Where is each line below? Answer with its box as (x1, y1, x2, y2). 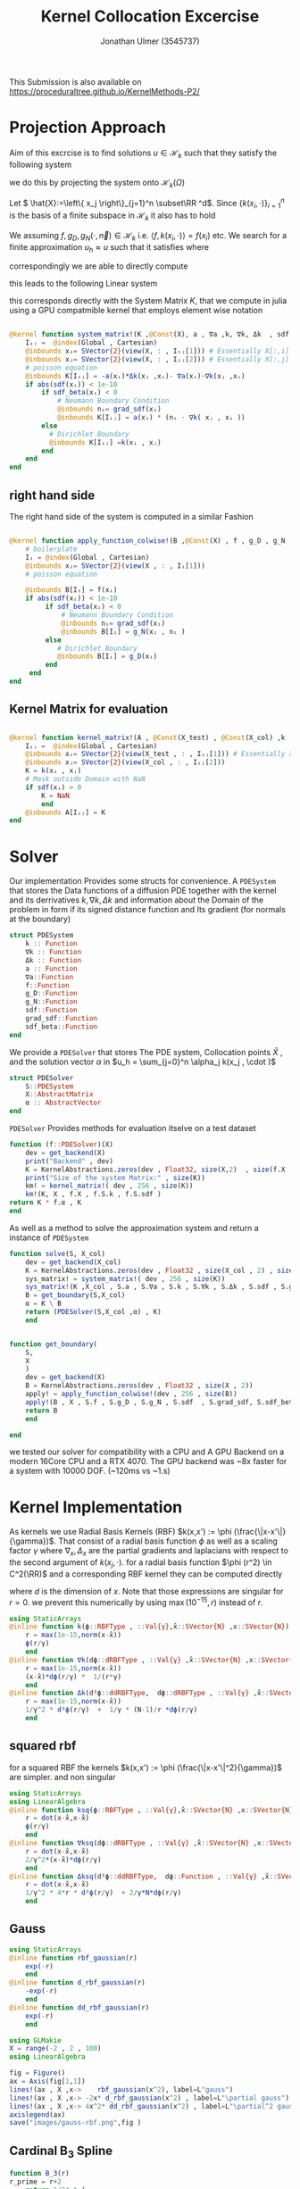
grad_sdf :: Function (25, 1014, 98, 1023)
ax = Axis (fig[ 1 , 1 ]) (9, 2077, 87, 2086)
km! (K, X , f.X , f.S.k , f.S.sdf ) (25, 1190, 162, 1199)
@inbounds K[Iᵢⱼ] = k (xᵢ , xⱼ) (48, 437, 162, 447)
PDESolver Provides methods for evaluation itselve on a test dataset (9, 1123, 256, 1133)
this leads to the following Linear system (9, 279, 158, 289)
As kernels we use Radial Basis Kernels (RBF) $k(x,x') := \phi (9, 1527, 232, 1537)
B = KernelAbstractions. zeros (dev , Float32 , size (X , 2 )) (25, 1381, 254, 1390)
